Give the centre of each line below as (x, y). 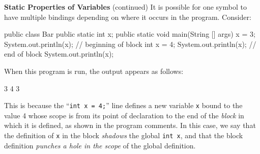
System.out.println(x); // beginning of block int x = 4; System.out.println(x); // (130, 44)
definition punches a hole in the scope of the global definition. (100, 145)
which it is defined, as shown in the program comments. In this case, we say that (130, 125)
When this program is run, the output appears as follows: (94, 71)
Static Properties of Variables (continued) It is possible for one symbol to (125, 7)
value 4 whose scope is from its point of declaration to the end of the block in (124, 115)
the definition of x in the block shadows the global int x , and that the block (124, 135)
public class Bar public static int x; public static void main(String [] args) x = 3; (130, 34)
